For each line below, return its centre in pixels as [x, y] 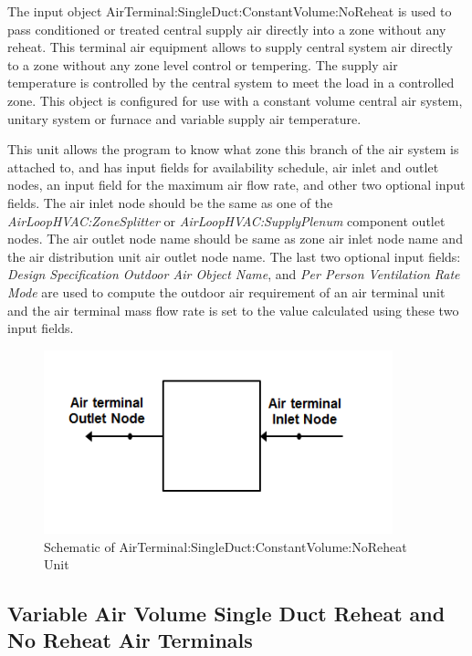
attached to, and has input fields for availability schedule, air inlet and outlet [223, 167]
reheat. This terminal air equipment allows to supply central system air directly [230, 47]
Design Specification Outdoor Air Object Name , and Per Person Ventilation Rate [234, 274]
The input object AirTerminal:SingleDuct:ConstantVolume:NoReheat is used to [230, 11]
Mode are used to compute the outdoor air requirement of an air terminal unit [226, 292]
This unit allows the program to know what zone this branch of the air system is [233, 149]
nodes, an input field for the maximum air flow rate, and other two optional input [236, 185]
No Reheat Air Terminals [130, 640]
